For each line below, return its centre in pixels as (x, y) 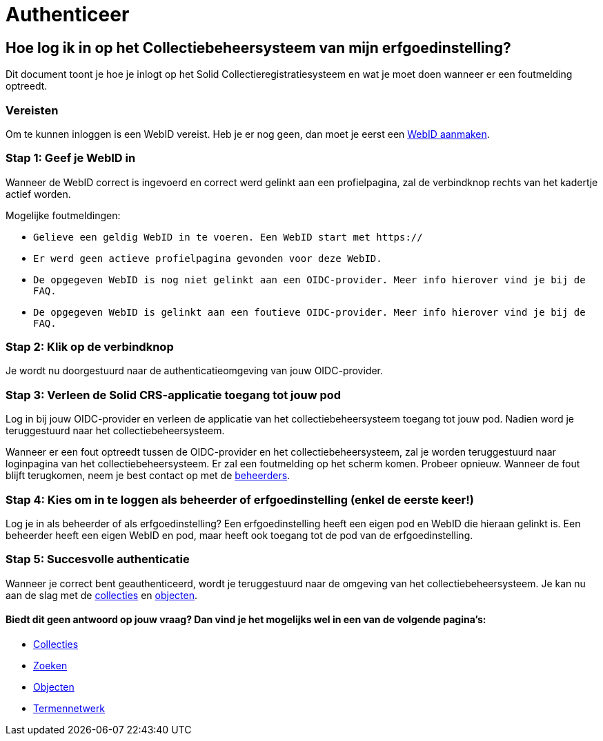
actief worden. (38, 194)
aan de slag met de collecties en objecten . (102, 595)
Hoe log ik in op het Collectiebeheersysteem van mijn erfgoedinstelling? (258, 48)
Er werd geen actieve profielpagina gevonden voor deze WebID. (208, 258)
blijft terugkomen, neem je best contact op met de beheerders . (148, 476)
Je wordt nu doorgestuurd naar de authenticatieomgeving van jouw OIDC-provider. (195, 371)
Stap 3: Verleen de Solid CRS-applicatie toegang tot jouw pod (174, 395)
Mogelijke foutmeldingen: (63, 215)
